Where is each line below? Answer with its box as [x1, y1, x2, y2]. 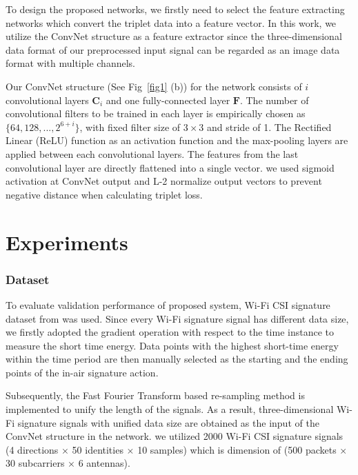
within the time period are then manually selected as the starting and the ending [6, 352, 348, 366]
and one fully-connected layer [106, 92, 230, 107]
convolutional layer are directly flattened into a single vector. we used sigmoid [6, 160, 335, 174]
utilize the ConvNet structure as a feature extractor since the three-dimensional [6, 29, 342, 43]
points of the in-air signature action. [6, 365, 159, 379]
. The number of [239, 92, 309, 107]
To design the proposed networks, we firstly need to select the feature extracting [6, 2, 345, 16]
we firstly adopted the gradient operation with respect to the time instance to [6, 325, 334, 339]
